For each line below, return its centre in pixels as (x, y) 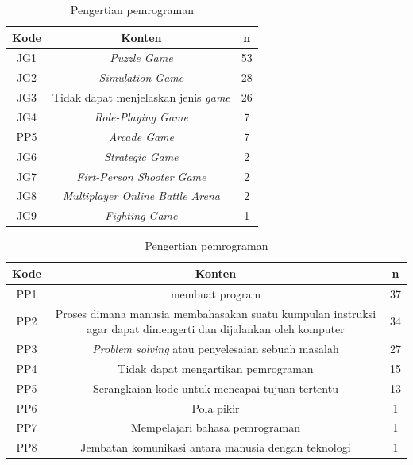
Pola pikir (216, 407)
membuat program (216, 293)
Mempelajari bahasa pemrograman (216, 427)
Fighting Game (141, 215)
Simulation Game (141, 77)
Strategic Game (141, 156)
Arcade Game (141, 136)
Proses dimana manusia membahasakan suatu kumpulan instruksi (216, 313)
